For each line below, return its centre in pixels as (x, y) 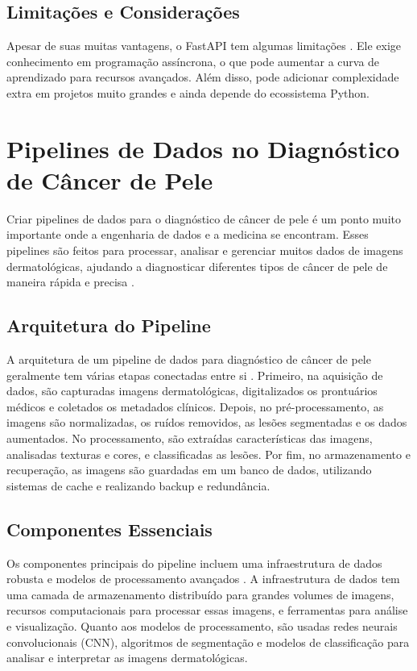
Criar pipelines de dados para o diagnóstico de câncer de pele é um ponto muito (204, 218)
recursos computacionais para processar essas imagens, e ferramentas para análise (207, 610)
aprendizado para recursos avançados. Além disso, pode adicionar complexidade (203, 77)
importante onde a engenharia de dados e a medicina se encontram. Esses (188, 234)
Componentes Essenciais (109, 529)
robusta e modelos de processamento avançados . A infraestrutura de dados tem (203, 579)
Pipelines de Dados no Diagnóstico (203, 148)
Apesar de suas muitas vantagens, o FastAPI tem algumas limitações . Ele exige (204, 46)
